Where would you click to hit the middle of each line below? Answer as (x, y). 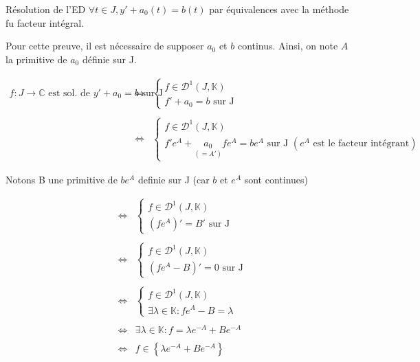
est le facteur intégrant (361, 143)
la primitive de (36, 59)
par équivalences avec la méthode (279, 9)
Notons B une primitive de (62, 179)
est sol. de (69, 93)
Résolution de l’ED (46, 9)
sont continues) (276, 179)
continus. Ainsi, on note (288, 46)
